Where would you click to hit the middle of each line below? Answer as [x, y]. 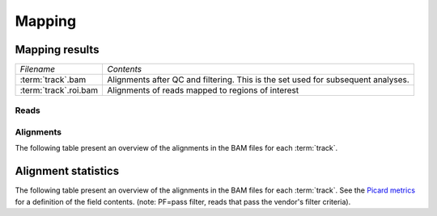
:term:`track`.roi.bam [59, 90]
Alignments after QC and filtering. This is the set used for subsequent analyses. [259, 80]
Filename [38, 69]
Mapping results [57, 50]
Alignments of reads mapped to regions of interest [203, 90]
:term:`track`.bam [53, 80]
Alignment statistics [67, 171]
